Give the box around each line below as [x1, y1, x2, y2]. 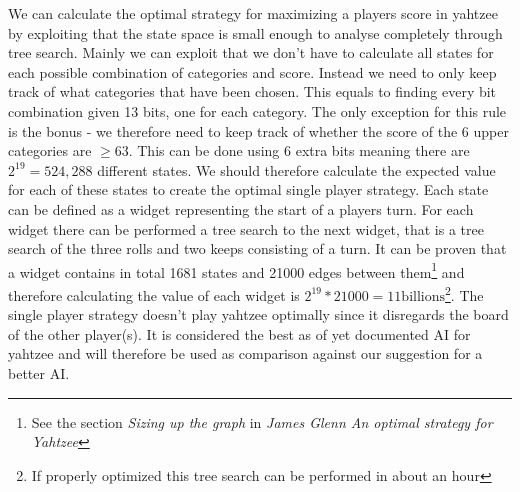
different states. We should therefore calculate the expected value [97, 159, 496, 180]
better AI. [8, 363, 70, 383]
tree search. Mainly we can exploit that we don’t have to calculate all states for [8, 42, 494, 63]
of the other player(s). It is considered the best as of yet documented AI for [8, 323, 471, 344]
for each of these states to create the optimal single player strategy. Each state [8, 179, 489, 200]
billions [401, 289, 446, 304]
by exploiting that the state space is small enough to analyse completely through [8, 22, 503, 43]
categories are [8, 140, 92, 161]
